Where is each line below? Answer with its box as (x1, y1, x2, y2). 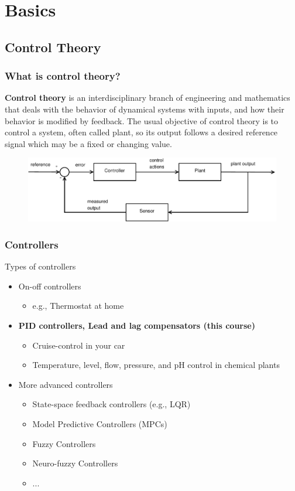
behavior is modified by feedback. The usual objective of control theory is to (5, 114, 279, 127)
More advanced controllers (18, 378, 113, 390)
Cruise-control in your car (32, 339, 125, 351)
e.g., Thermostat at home (32, 299, 124, 312)
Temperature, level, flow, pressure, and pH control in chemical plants (32, 359, 280, 371)
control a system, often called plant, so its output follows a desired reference (5, 126, 278, 138)
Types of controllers (5, 260, 76, 272)
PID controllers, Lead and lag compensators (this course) (18, 319, 255, 332)
